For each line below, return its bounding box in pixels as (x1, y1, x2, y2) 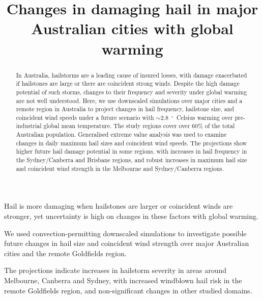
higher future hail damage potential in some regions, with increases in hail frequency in (16, 147, 247, 156)
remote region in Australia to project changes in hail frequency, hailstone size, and (16, 105, 234, 113)
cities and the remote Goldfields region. (4, 247, 127, 258)
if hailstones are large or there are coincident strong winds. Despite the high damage (16, 79, 240, 88)
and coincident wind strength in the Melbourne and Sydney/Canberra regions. (16, 164, 224, 172)
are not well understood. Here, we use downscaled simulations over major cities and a (16, 96, 243, 105)
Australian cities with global (31, 18, 234, 39)
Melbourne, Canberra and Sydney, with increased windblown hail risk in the (4, 275, 242, 285)
